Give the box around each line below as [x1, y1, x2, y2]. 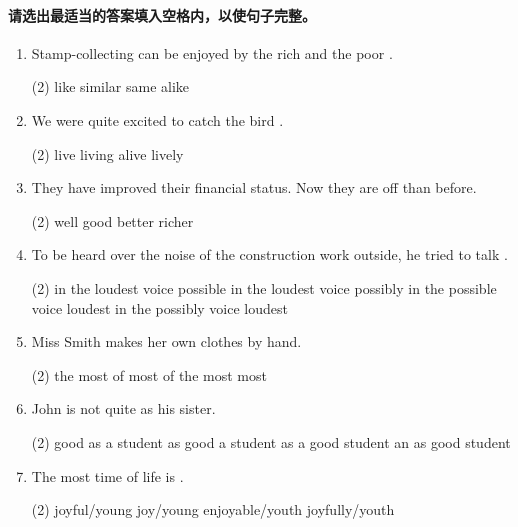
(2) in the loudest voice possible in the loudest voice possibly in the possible [31, 277, 497, 298]
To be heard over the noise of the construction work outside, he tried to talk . [31, 244, 508, 265]
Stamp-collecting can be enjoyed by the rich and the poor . [31, 42, 393, 63]
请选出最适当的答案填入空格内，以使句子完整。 [8, 4, 316, 25]
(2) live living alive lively [31, 143, 184, 164]
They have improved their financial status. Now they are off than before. [31, 177, 477, 198]
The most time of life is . [31, 465, 184, 486]
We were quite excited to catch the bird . [31, 109, 284, 130]
